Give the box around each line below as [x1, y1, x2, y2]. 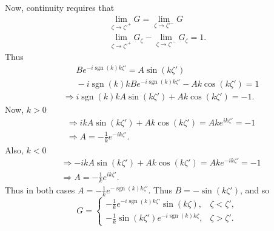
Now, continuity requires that [5, 1, 115, 13]
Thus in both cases [5, 184, 75, 196]
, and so [240, 184, 270, 196]
